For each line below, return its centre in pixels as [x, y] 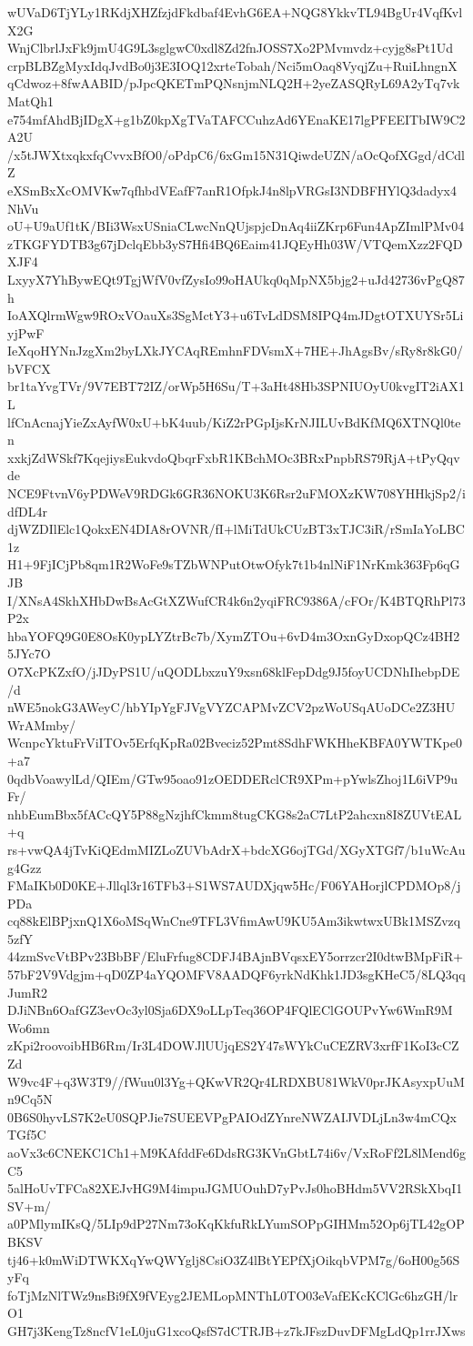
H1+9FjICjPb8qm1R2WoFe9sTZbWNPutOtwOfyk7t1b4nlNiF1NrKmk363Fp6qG [234, 564]
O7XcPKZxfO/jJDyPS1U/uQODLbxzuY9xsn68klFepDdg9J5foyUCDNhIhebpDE [234, 671]
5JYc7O [29, 653]
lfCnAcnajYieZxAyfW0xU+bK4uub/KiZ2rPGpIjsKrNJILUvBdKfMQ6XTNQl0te [234, 422]
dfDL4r [28, 511]
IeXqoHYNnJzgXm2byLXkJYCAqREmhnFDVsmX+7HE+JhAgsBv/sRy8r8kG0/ [236, 351]
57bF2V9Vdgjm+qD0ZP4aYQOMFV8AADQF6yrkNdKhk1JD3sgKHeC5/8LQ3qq [236, 974]
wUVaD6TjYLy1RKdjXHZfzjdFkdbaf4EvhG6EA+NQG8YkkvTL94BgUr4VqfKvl [235, 12]
